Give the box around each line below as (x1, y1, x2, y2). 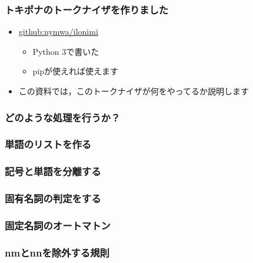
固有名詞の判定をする (5, 191, 101, 206)
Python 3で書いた (32, 45, 99, 57)
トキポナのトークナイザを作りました (5, 2, 169, 17)
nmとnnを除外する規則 (5, 245, 109, 259)
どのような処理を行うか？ (5, 110, 121, 124)
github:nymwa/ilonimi (18, 25, 98, 38)
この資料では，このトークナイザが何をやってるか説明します (18, 85, 249, 97)
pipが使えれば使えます (32, 65, 119, 77)
